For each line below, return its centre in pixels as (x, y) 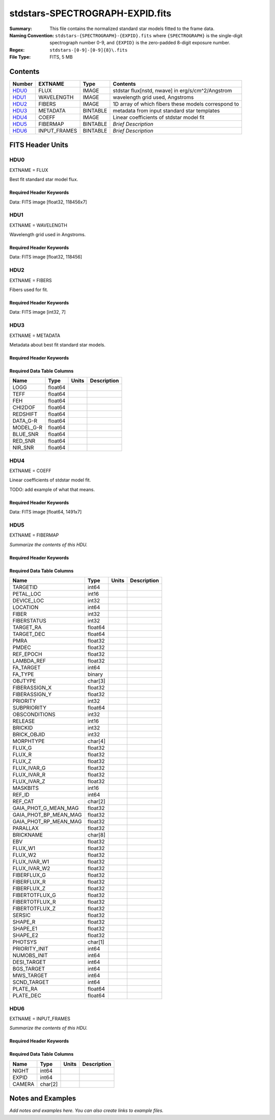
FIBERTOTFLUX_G (34, 895)
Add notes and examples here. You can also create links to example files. (87, 1111)
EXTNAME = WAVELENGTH (38, 225)
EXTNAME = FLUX (29, 170)
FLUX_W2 (24, 855)
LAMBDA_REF (29, 661)
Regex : (17, 50)
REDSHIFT (25, 414)
